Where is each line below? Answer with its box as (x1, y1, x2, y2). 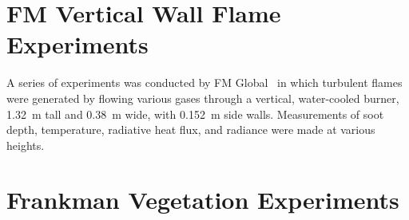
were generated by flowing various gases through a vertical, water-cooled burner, (6, 89, 399, 106)
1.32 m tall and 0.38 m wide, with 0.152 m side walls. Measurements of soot (6, 105, 384, 122)
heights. (6, 136, 45, 153)
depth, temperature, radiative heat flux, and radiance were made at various (6, 121, 375, 138)
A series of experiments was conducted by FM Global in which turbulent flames (6, 74, 403, 91)
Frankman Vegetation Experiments (6, 183, 399, 216)
